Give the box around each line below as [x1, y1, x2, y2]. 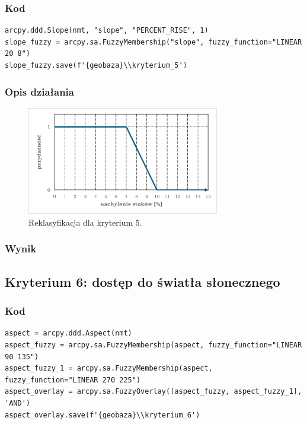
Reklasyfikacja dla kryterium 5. [28, 216, 142, 228]
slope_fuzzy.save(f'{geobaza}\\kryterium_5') [5, 61, 187, 69]
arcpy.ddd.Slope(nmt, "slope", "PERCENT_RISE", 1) [5, 26, 209, 35]
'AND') [5, 398, 30, 407]
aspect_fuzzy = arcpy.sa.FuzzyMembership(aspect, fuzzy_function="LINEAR [5, 341, 302, 349]
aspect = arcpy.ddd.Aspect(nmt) [5, 329, 132, 338]
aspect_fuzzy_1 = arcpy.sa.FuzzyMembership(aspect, [5, 364, 213, 373]
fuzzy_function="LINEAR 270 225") [5, 375, 141, 384]
